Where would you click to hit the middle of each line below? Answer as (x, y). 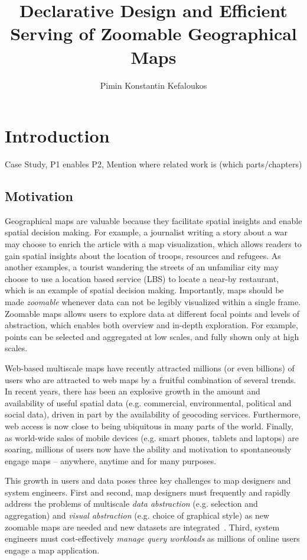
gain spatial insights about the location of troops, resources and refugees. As (143, 255)
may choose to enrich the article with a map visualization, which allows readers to (153, 244)
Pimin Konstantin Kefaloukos (153, 85)
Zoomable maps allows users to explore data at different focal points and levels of (152, 313)
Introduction (57, 136)
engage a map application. (52, 550)
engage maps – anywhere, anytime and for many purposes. (111, 460)
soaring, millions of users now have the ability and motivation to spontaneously (148, 449)
